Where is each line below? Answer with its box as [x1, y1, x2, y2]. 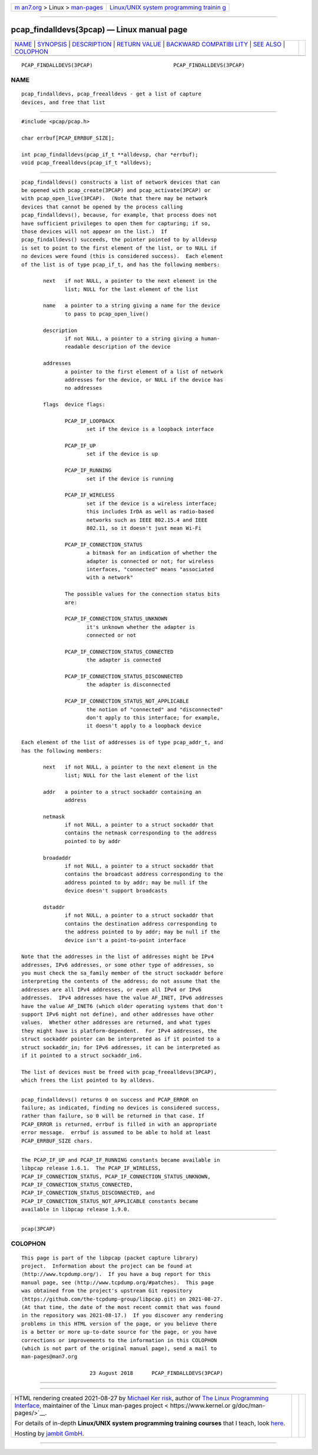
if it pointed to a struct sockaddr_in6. [21, 1052, 143, 1059]
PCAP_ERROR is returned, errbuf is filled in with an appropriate [21, 1121, 217, 1128]
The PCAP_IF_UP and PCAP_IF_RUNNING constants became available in [21, 1156, 220, 1163]
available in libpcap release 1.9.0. [21, 1206, 131, 1213]
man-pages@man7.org [21, 1353, 78, 1360]
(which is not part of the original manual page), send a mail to [21, 1345, 217, 1351]
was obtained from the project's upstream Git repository [21, 1287, 193, 1294]
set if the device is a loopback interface [86, 426, 214, 433]
